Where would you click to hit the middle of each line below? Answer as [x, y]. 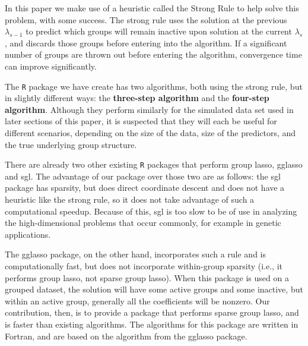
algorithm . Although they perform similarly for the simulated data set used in [149, 109]
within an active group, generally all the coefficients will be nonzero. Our [137, 301]
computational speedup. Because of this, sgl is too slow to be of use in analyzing [151, 211]
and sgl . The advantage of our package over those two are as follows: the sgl [143, 176]
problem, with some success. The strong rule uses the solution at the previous [146, 19]
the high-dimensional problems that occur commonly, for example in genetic [143, 223]
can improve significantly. [51, 66]
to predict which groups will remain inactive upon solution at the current [159, 31]
